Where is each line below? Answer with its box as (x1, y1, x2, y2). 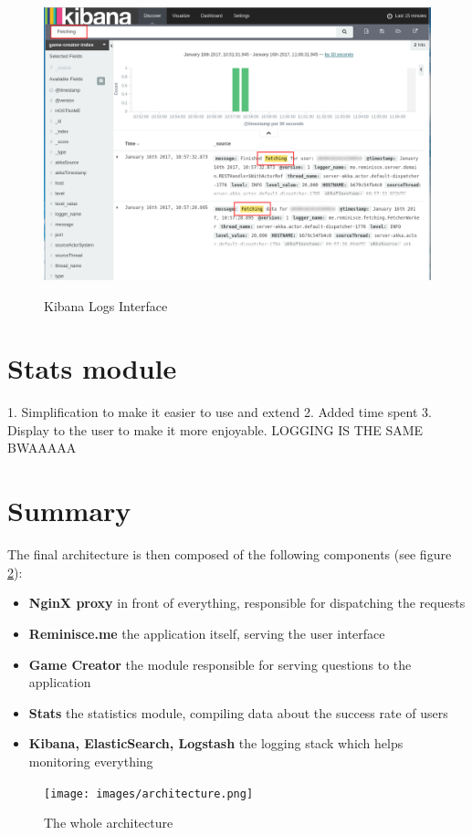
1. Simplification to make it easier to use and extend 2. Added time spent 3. (7, 402, 432, 422)
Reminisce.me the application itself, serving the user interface (28, 623, 385, 642)
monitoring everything (28, 751, 153, 770)
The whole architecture (44, 813, 173, 832)
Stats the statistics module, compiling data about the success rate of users (28, 703, 448, 722)
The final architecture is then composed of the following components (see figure (7, 545, 452, 564)
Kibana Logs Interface (44, 296, 168, 315)
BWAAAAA (7, 438, 77, 457)
